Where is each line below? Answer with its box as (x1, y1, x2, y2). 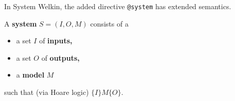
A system (4, 18, 37, 29)
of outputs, (41, 52, 80, 63)
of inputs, (39, 35, 73, 46)
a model (16, 69, 45, 80)
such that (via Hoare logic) (4, 87, 89, 97)
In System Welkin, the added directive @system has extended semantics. (4, 1, 231, 11)
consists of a (90, 18, 129, 29)
